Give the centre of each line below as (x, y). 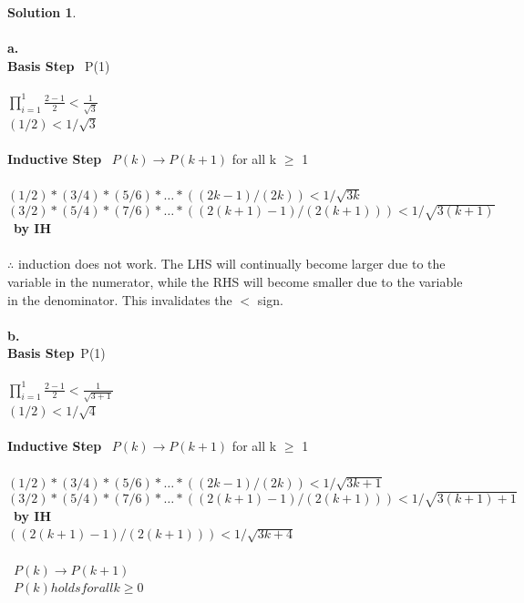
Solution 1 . (42, 12)
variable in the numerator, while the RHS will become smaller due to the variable (235, 281)
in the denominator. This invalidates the (120, 299)
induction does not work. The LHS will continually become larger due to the (231, 264)
